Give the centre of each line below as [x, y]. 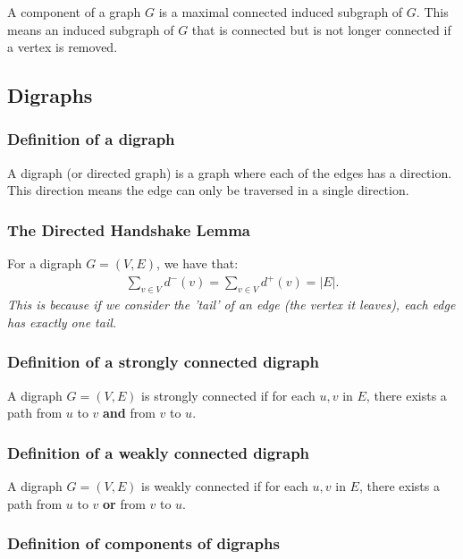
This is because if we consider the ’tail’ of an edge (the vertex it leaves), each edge [231, 305]
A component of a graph [74, 12]
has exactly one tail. [62, 322]
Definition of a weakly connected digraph [159, 452]
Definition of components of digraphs [143, 543]
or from [124, 503]
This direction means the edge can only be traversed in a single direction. [208, 190]
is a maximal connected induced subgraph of [281, 12]
